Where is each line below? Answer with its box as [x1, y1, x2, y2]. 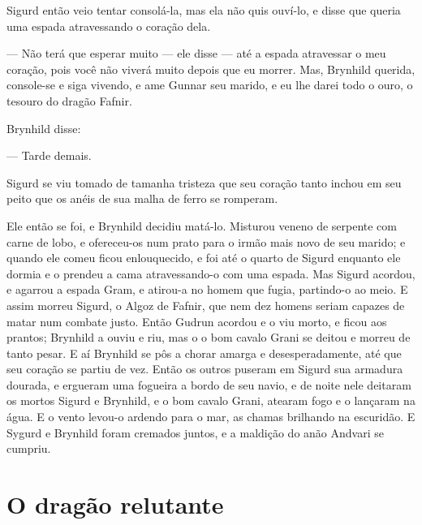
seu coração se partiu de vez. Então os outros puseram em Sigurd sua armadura [6, 360, 403, 377]
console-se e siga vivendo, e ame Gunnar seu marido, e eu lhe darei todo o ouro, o [6, 76, 413, 93]
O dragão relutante [6, 488, 224, 521]
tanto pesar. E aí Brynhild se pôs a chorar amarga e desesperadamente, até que [6, 344, 402, 361]
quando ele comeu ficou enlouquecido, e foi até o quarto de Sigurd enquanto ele [6, 249, 401, 266]
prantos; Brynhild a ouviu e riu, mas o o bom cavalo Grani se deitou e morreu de [6, 329, 411, 346]
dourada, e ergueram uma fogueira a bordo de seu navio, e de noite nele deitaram [6, 376, 411, 393]
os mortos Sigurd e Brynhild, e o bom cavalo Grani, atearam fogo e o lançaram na [6, 392, 416, 409]
